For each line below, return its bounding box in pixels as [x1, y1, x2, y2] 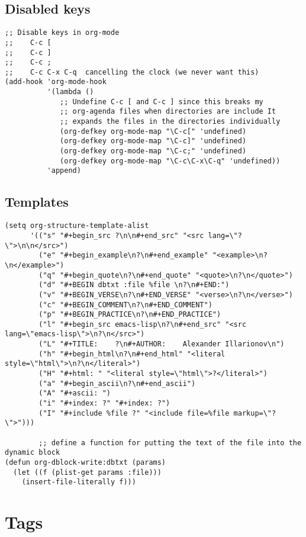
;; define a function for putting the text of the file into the [38, 438, 302, 447]
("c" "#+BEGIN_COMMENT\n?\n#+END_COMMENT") [38, 300, 212, 309]
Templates [5, 192, 69, 211]
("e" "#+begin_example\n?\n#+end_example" [38, 251, 208, 260]
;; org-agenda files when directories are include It [60, 107, 276, 116]
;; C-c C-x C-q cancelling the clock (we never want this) [5, 67, 259, 76]
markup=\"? [233, 409, 276, 417]
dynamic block [5, 448, 60, 457]
